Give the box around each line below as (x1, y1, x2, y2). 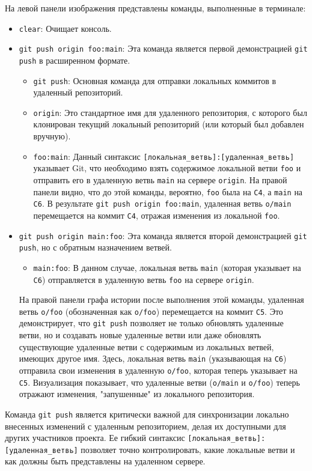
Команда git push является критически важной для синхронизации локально (5, 407, 289, 420)
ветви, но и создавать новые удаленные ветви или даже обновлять (19, 329, 262, 341)
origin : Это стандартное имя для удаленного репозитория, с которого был (33, 106, 307, 118)
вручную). (33, 130, 71, 142)
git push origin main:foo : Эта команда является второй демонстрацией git (19, 229, 307, 242)
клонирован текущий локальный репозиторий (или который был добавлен (33, 118, 304, 130)
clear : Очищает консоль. (19, 22, 112, 34)
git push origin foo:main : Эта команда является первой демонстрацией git (19, 42, 308, 55)
